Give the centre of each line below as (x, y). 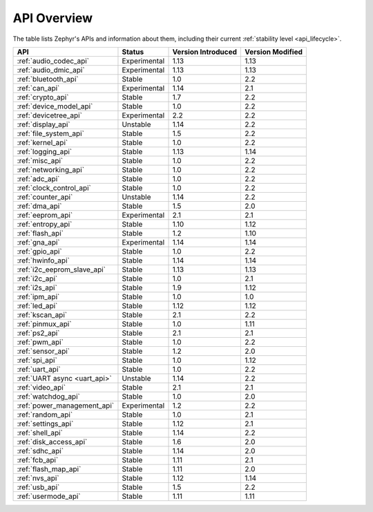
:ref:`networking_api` (51, 169)
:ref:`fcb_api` (38, 459)
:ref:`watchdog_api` (49, 396)
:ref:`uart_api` (39, 369)
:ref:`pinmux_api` (44, 323)
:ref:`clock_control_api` (54, 188)
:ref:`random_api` (45, 415)
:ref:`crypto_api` (43, 97)
